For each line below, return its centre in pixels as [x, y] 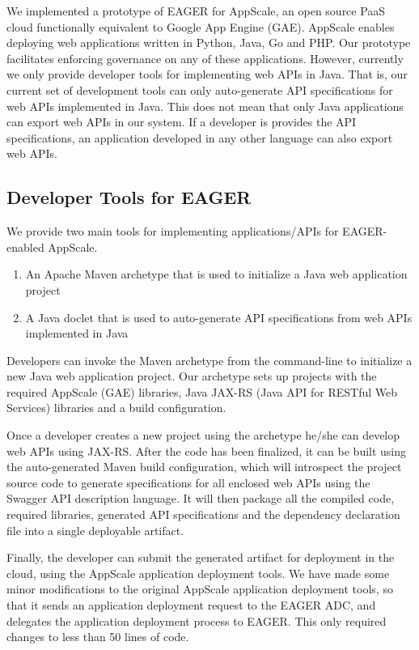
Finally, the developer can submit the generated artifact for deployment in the [201, 557]
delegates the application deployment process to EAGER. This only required [197, 620]
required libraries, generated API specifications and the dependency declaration [203, 514]
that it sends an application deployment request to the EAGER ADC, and [191, 605]
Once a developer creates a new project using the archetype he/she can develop [203, 435]
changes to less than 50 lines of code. [98, 637]
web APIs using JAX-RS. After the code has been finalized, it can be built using [207, 450]
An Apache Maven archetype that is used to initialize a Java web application [216, 274]
